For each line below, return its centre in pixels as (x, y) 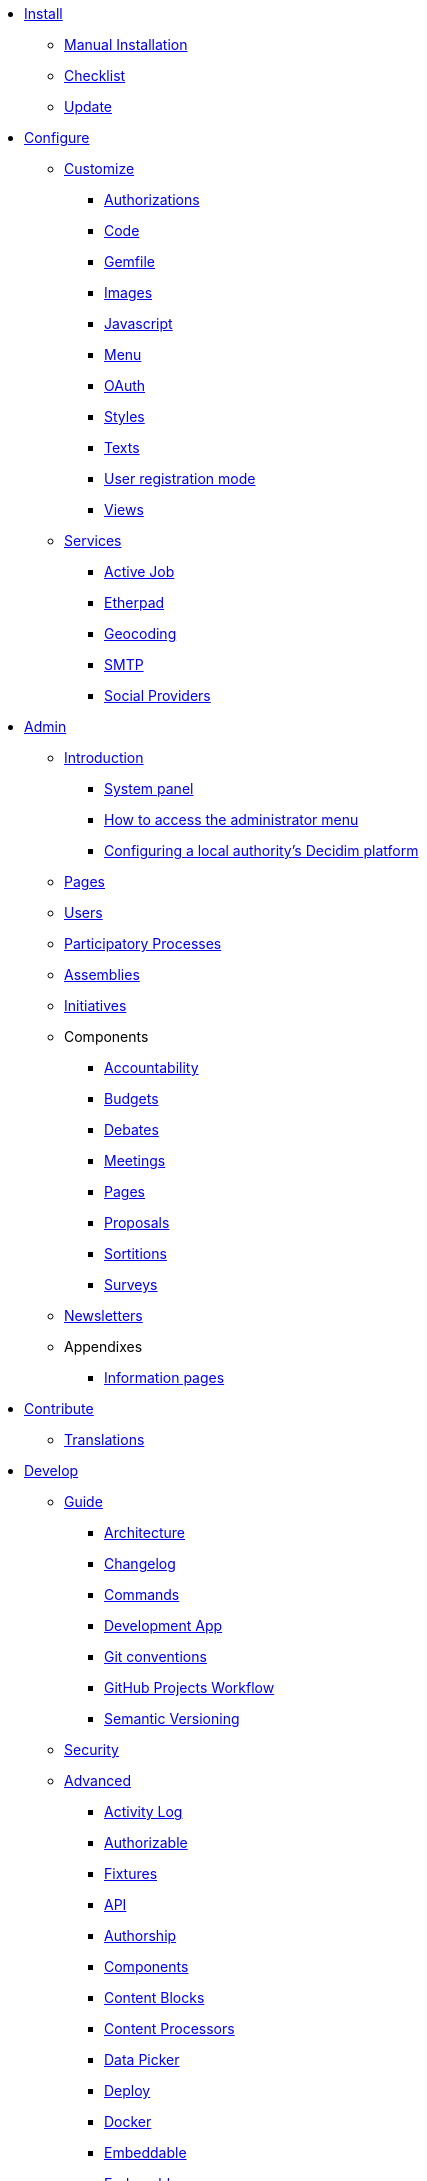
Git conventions (155, 1656)
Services (93, 540)
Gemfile (129, 261)
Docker (128, 2121)
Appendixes (103, 1346)
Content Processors (169, 2028)
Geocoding (140, 633)
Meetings (135, 1160)
